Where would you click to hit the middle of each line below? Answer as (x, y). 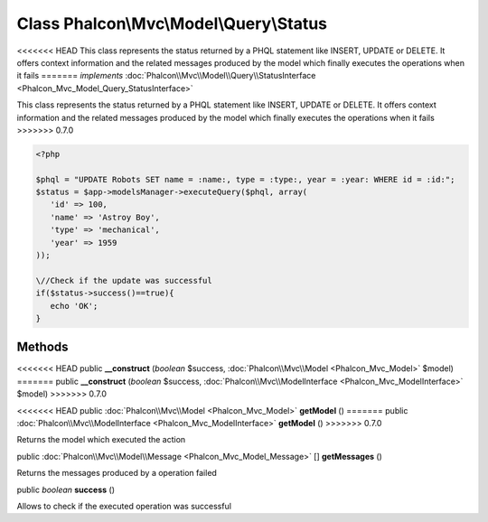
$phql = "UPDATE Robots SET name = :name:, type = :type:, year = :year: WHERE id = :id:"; (245, 179)
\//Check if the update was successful (124, 280)
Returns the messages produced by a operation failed (117, 473)
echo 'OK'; (74, 306)
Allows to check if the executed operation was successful (124, 506)
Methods (42, 347)
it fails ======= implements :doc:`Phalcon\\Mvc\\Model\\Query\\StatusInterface (166, 76)
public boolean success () (66, 489)
